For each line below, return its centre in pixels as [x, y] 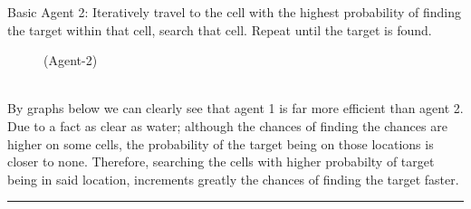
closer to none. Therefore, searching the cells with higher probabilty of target [221, 161]
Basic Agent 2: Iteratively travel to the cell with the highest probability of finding [234, 12]
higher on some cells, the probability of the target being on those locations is [221, 143]
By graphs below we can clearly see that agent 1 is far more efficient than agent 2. [235, 108]
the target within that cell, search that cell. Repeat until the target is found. [220, 29]
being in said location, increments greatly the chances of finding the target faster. [233, 179]
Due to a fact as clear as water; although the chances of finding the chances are [227, 125]
